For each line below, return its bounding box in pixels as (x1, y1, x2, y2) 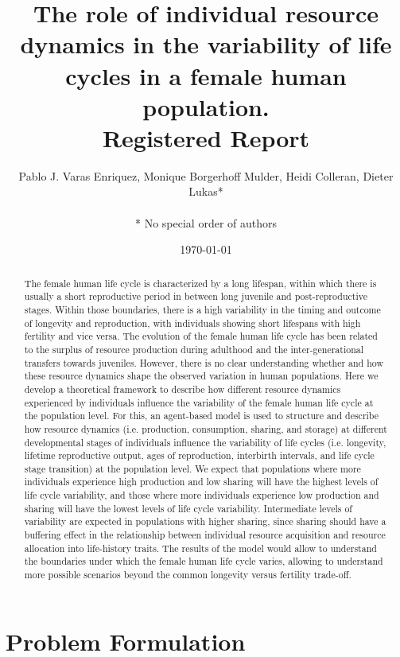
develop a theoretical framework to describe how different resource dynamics (24, 382, 341, 395)
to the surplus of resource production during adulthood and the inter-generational (24, 342, 364, 356)
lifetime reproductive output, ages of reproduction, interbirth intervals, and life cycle (24, 449, 375, 462)
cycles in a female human (65, 59, 347, 91)
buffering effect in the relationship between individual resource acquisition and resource (24, 528, 386, 542)
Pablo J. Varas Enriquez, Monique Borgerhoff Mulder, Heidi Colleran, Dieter (18, 167, 394, 184)
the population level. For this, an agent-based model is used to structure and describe (24, 409, 379, 422)
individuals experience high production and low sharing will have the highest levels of (24, 475, 379, 488)
